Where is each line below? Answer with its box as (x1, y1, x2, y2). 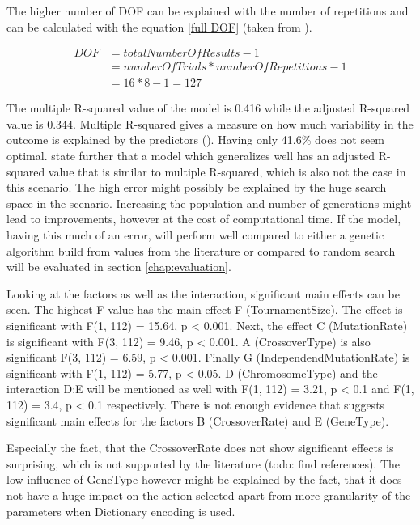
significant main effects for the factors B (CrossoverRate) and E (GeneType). (6, 412, 389, 429)
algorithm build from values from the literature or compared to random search (6, 242, 396, 259)
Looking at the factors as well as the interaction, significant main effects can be (6, 285, 400, 302)
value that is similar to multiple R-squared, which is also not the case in (48, 163, 406, 180)
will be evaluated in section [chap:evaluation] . (6, 258, 231, 275)
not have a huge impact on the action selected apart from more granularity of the (6, 486, 411, 503)
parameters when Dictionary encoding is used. (6, 502, 235, 519)
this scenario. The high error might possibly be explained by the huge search (6, 179, 387, 196)
